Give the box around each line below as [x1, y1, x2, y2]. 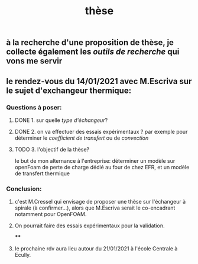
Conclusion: [6, 185, 42, 193]
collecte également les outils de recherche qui [6, 47, 180, 57]
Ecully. [14, 252, 31, 259]
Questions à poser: [6, 103, 62, 111]
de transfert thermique [14, 170, 70, 177]
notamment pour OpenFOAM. [14, 211, 87, 218]
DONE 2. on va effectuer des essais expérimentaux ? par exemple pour [14, 128, 188, 135]
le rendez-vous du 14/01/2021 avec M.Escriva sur [6, 76, 192, 86]
